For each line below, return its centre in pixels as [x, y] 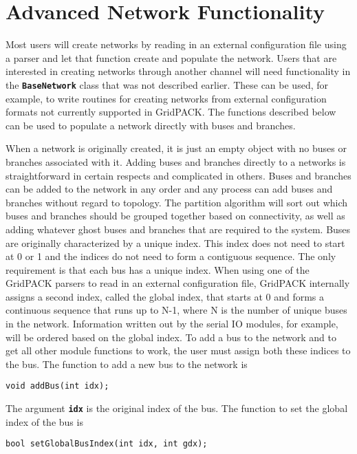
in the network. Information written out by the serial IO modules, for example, [172, 324]
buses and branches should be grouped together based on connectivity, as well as [175, 216]
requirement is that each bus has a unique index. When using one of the [158, 269]
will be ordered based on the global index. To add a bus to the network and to [171, 337]
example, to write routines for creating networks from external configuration [166, 98]
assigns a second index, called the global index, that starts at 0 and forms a [165, 296]
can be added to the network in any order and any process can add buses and [169, 189]
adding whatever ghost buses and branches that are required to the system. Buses [178, 229]
